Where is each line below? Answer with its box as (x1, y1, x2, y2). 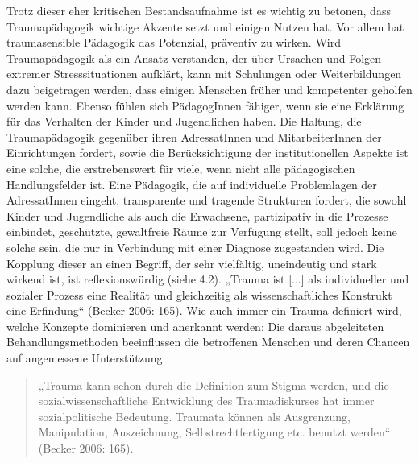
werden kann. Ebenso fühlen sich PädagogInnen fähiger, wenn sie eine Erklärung (6, 97, 404, 114)
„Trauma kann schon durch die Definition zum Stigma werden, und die (38, 376, 389, 393)
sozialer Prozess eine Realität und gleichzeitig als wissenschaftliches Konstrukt (6, 286, 392, 303)
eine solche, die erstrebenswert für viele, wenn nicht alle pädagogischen (6, 159, 355, 176)
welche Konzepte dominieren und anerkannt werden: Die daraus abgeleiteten (6, 317, 384, 334)
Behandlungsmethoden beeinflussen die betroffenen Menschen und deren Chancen (6, 333, 410, 350)
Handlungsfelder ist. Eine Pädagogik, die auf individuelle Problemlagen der (6, 176, 377, 192)
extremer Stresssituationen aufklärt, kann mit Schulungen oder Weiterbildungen (6, 65, 402, 82)
